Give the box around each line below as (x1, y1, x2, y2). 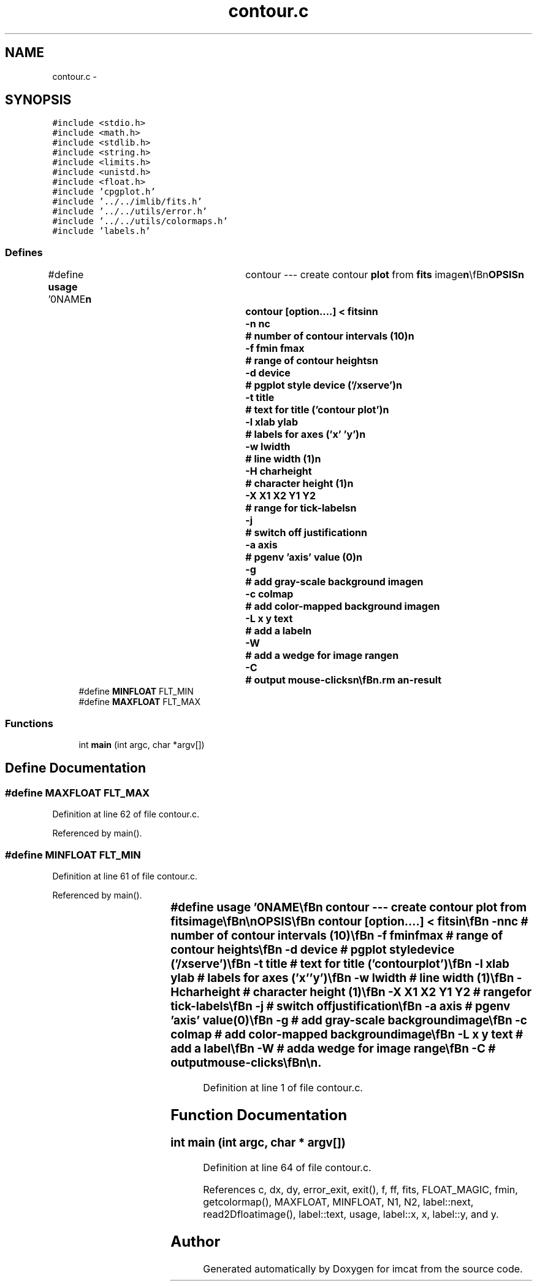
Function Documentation (170, 1105, 348, 1124)
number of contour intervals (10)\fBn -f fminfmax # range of (170, 928, 503, 943)
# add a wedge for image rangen (245, 649, 399, 662)
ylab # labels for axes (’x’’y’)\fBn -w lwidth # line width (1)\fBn (170, 970, 514, 985)
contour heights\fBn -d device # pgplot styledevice (170, 942, 455, 957)
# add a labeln (245, 625, 312, 637)
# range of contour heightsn (245, 354, 378, 367)
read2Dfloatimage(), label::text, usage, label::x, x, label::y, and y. (203, 1208, 499, 1221)
